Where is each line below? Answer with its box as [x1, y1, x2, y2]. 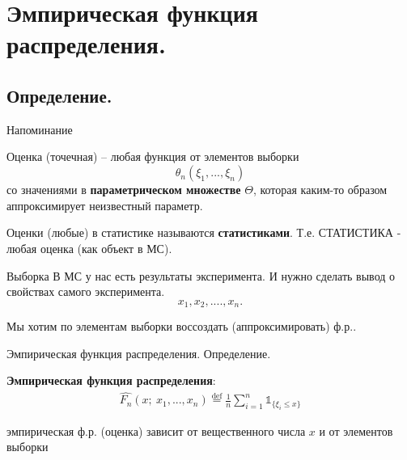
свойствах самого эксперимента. [6, 283, 165, 300]
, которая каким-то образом [252, 181, 388, 198]
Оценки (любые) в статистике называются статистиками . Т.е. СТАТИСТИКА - [6, 224, 401, 241]
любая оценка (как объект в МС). [6, 239, 172, 256]
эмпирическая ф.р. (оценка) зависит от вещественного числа [6, 422, 306, 439]
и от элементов [319, 422, 393, 439]
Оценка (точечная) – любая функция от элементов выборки [6, 148, 299, 165]
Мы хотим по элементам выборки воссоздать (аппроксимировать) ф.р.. [6, 318, 357, 335]
